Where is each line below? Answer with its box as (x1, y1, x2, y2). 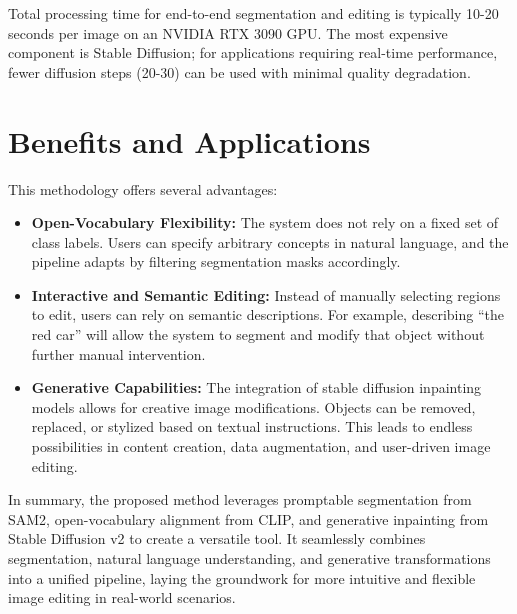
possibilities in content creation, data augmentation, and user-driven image (31, 436, 491, 457)
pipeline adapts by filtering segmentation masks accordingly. (31, 251, 401, 272)
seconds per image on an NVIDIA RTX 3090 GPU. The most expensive (8, 22, 448, 43)
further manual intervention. (31, 343, 206, 364)
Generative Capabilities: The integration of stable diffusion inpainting (31, 377, 482, 398)
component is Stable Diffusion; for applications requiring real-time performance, (8, 42, 498, 63)
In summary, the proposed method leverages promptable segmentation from (8, 489, 472, 510)
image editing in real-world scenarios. (8, 587, 236, 608)
